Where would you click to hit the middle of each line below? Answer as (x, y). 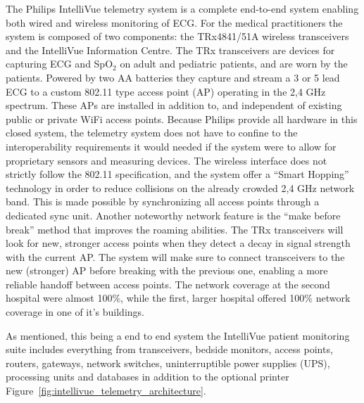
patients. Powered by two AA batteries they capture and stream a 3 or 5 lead (173, 77)
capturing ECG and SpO (59, 64)
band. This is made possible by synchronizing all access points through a (163, 201)
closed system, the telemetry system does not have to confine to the (152, 133)
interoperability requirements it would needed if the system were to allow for (171, 146)
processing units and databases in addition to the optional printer (148, 377)
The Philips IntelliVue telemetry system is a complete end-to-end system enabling (182, 8)
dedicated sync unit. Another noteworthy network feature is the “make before (173, 215)
